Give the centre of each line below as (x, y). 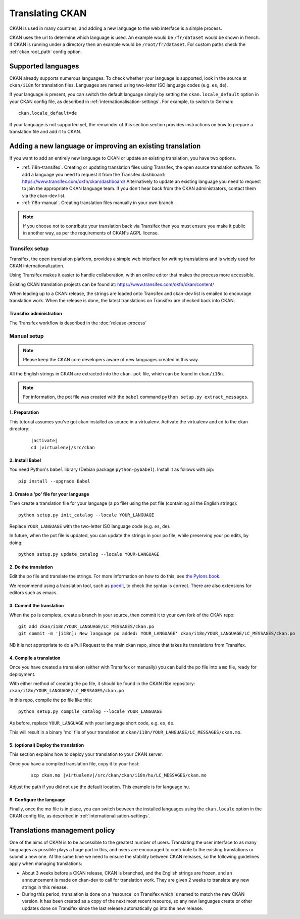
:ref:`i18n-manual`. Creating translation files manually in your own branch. (98, 203)
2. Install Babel (25, 460)
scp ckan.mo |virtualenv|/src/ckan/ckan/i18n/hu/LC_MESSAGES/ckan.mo (119, 775)
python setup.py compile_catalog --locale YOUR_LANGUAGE (90, 712)
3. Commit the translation (37, 606)
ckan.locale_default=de (48, 113)
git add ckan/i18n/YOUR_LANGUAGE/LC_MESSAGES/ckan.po (86, 627)
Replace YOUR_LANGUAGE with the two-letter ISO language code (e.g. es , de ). (90, 526)
